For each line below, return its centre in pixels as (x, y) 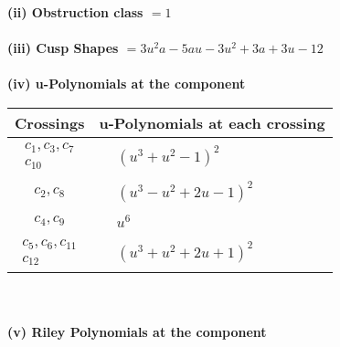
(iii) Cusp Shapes (63, 48)
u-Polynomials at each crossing (212, 122)
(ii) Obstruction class (75, 12)
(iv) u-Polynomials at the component (127, 84)
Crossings (50, 122)
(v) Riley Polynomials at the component (137, 332)
